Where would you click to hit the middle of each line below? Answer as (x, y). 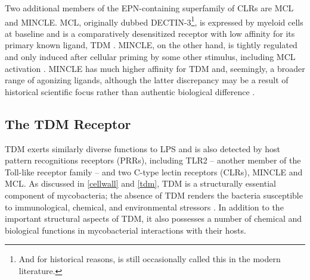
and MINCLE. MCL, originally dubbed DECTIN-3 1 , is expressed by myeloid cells (154, 21)
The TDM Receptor (68, 123)
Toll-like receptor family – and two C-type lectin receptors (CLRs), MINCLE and (154, 172)
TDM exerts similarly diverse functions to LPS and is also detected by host (143, 148)
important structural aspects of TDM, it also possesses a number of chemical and (154, 218)
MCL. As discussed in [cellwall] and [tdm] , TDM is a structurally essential (140, 183)
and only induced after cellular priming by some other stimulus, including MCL (150, 57)
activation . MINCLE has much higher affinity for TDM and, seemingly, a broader (155, 68)
